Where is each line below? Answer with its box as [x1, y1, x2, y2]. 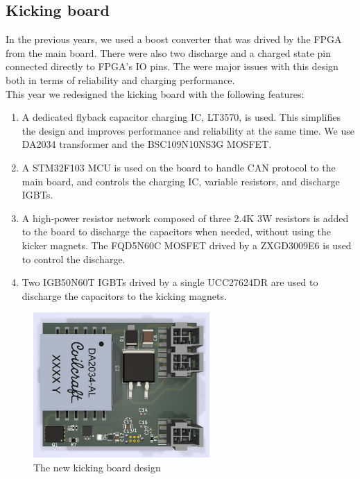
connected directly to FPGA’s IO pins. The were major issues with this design [6, 59, 338, 74]
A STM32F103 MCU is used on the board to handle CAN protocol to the [22, 160, 336, 174]
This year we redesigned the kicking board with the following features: [6, 86, 305, 101]
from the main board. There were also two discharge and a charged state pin [6, 45, 332, 60]
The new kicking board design [33, 460, 161, 474]
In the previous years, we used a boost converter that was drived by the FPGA [6, 32, 342, 47]
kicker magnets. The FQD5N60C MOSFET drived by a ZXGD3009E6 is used [22, 237, 352, 252]
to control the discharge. [22, 251, 126, 266]
